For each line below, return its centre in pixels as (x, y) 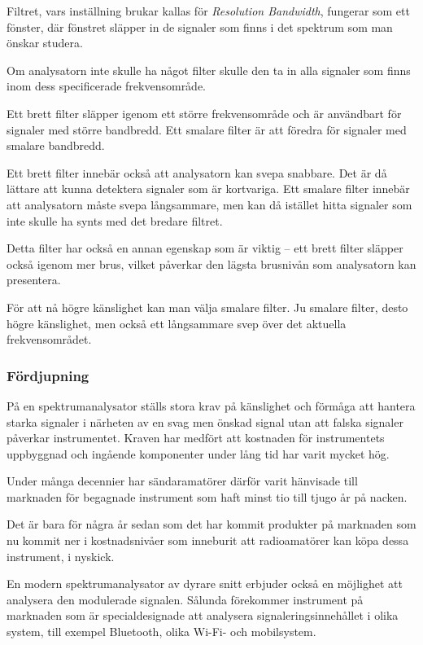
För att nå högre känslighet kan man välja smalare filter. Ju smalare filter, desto (207, 307)
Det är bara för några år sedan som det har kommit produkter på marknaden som (211, 524)
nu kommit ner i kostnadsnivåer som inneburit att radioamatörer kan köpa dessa (208, 540)
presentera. (34, 280)
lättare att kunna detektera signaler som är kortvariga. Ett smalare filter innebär (208, 189)
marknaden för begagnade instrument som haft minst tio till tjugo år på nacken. (207, 496)
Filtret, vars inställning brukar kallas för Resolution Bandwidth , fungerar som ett (208, 11)
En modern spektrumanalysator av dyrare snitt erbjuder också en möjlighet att (205, 584)
